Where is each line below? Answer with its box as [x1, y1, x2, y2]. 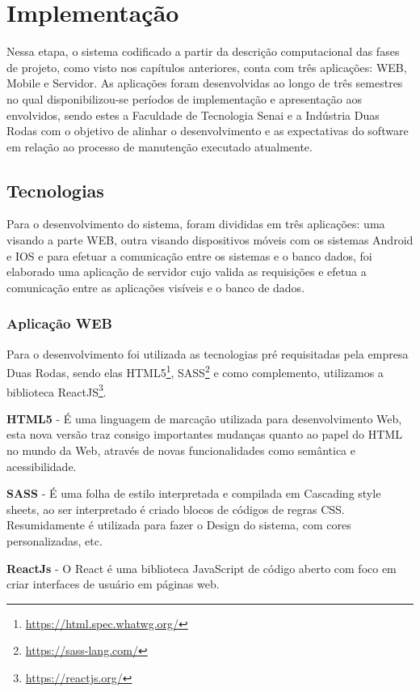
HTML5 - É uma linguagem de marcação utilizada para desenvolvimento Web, [6, 410, 402, 427]
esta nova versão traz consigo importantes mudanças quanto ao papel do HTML [6, 426, 402, 443]
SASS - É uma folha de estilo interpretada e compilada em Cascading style [6, 485, 381, 502]
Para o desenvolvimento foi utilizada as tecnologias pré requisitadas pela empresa [6, 345, 409, 362]
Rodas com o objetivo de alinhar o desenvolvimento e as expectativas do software [6, 122, 409, 139]
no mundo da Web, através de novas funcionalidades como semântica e [6, 441, 355, 458]
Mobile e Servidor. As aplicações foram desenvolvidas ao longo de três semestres [6, 74, 403, 91]
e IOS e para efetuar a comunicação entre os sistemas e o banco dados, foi [6, 247, 372, 264]
